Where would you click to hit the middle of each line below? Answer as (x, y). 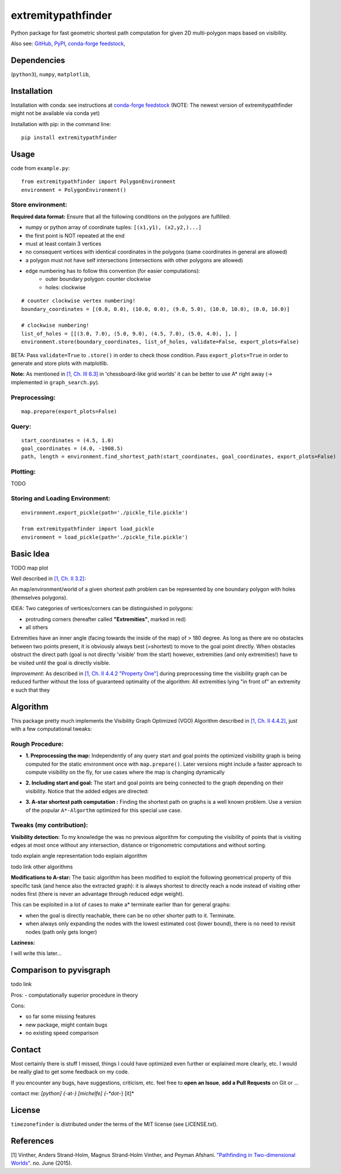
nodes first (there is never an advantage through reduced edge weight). (98, 894)
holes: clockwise (66, 287)
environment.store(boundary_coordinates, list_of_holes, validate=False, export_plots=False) (160, 342)
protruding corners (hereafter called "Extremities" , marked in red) (106, 619)
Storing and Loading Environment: (61, 499)
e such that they (30, 690)
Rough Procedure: (37, 744)
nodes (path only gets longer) (61, 932)
